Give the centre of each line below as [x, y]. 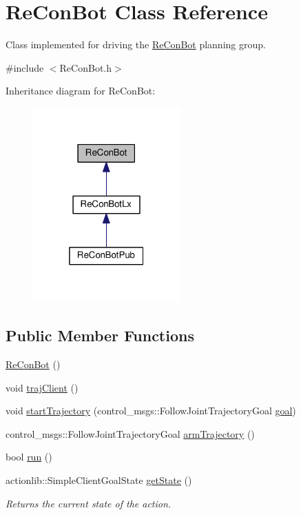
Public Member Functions [100, 335]
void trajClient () [42, 387]
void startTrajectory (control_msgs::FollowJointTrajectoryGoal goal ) [151, 411]
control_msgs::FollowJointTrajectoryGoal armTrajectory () [130, 433]
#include [25, 67]
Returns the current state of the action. [89, 503]
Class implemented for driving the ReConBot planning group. [136, 44]
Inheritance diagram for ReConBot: [81, 91]
